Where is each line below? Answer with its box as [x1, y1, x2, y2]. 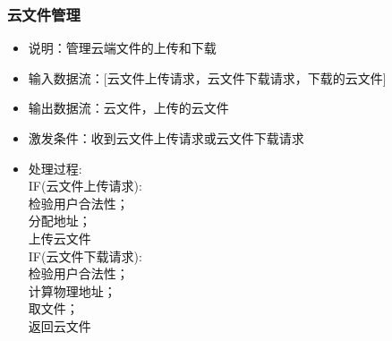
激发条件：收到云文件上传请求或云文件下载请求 [28, 129, 304, 147]
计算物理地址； [28, 281, 116, 300]
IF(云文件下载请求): [28, 246, 142, 265]
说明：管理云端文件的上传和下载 [28, 38, 217, 57]
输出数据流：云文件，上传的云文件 [28, 98, 229, 117]
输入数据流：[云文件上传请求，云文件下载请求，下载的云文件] [28, 68, 387, 87]
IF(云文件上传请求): [28, 176, 142, 195]
